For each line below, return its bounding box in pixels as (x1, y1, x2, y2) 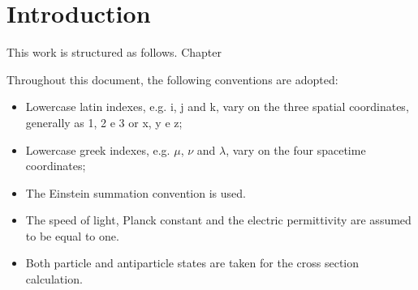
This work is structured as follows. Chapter (6, 44, 222, 61)
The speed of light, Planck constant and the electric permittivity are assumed (25, 211, 412, 228)
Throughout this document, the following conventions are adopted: (6, 70, 338, 87)
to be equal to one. (25, 227, 119, 244)
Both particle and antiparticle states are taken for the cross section (25, 254, 360, 271)
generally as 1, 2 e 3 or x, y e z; (25, 113, 183, 130)
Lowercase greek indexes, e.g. (25, 141, 170, 158)
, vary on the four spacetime (226, 141, 366, 158)
